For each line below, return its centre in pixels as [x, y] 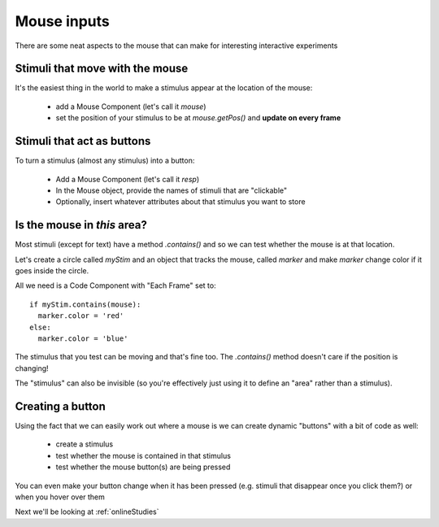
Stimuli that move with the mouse [102, 69]
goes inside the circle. [52, 271]
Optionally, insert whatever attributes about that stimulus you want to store [180, 202]
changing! [32, 368]
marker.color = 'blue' [83, 338]
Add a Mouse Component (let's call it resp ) [127, 179]
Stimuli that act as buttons [83, 141]
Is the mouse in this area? [81, 225]
